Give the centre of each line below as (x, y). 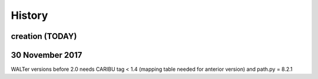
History (29, 15)
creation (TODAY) (44, 36)
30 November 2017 (47, 55)
